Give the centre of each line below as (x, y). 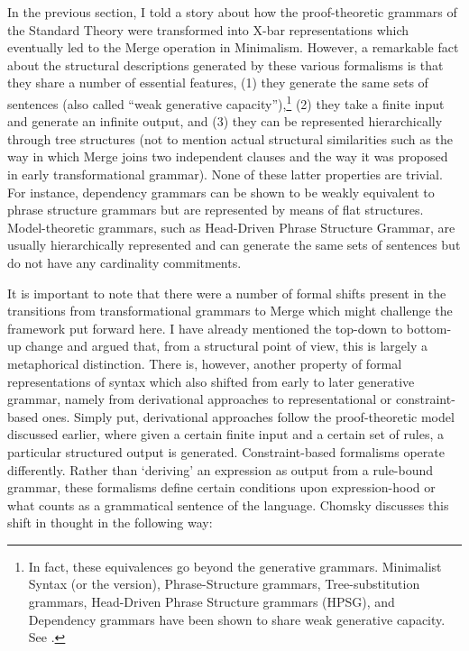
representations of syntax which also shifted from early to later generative (211, 381)
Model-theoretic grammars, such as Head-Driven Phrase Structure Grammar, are (231, 227)
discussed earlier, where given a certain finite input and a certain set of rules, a (225, 434)
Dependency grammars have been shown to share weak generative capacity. (237, 619)
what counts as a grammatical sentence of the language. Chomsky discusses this (228, 504)
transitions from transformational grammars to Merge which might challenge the (230, 311)
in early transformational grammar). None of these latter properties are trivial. (225, 174)
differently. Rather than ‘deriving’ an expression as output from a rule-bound (221, 469)
